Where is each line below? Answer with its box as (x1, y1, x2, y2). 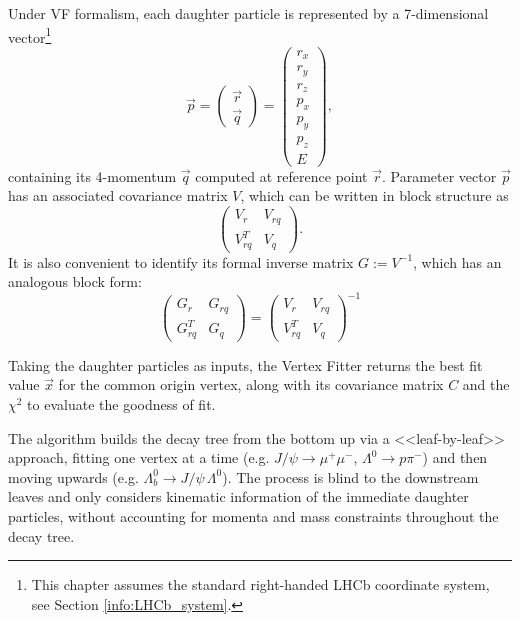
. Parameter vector (381, 165, 497, 186)
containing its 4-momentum (8, 165, 177, 186)
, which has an (413, 251, 502, 272)
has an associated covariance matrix (8, 185, 228, 206)
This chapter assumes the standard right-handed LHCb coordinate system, (31, 574, 490, 595)
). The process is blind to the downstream (222, 466, 479, 487)
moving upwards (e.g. (8, 466, 139, 487)
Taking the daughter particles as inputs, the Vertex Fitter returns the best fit (8, 354, 483, 375)
